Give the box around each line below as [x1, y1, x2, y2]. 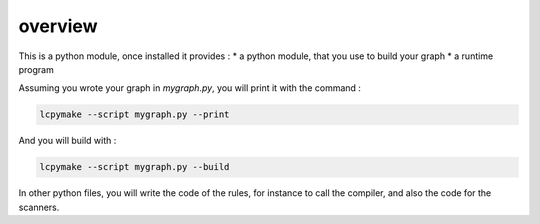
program [18, 63, 54, 75]
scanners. [18, 201, 60, 213]
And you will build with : [18, 135, 117, 147]
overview [18, 15, 98, 37]
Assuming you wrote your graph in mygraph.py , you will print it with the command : [18, 82, 362, 94]
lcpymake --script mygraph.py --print [39, 109, 230, 120]
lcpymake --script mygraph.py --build [39, 161, 230, 173]
